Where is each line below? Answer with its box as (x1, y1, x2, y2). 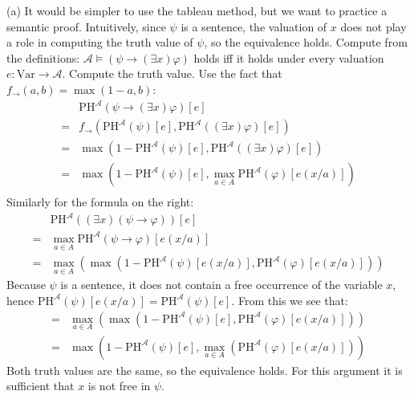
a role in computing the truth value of (6, 34, 193, 51)
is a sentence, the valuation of (181, 18, 327, 35)
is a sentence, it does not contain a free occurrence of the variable (60, 276, 383, 293)
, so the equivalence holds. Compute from (204, 34, 408, 51)
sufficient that (6, 377, 75, 394)
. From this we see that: (231, 291, 348, 308)
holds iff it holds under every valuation (193, 49, 384, 66)
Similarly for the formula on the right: (6, 193, 194, 210)
